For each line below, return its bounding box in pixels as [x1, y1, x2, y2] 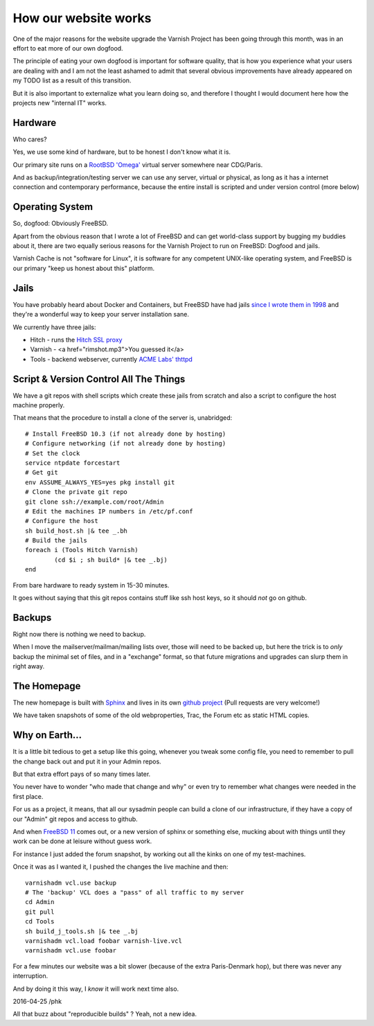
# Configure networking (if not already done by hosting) [25, 440, 226, 448]
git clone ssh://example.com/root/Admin [25, 497, 164, 506]
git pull [25, 908, 55, 916]
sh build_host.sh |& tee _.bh [25, 527, 128, 535]
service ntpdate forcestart [25, 459, 121, 467]
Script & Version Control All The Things [12, 373, 186, 384]
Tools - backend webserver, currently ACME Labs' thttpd [30, 355, 193, 363]
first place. [12, 792, 44, 800]
